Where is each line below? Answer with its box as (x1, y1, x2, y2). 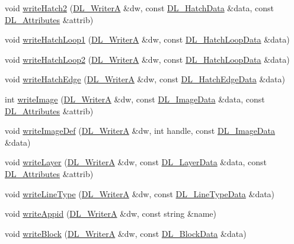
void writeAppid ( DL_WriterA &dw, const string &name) (5, 207, 216, 220)
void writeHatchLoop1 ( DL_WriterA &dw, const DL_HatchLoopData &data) (5, 33, 290, 46)
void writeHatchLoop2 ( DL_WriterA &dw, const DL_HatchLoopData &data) (5, 53, 290, 65)
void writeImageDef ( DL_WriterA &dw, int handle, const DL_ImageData (5, 124, 276, 137)
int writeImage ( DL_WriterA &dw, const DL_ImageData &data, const (5, 92, 265, 105)
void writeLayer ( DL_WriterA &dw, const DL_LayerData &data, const (5, 156, 267, 168)
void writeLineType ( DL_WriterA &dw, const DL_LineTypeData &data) (5, 187, 275, 200)
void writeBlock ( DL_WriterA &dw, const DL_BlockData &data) (5, 227, 247, 239)
